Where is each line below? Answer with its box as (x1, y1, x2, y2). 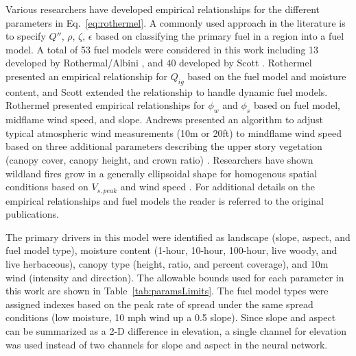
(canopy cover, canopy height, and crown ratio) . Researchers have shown (5, 152, 313, 166)
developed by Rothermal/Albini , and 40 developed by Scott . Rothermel (5, 55, 312, 70)
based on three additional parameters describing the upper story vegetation (5, 139, 322, 153)
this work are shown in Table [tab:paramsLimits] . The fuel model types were (5, 283, 329, 298)
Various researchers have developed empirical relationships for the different (5, 2, 320, 16)
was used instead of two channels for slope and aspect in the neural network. (5, 337, 328, 351)
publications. (5, 207, 59, 221)
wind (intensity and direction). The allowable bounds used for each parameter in (5, 270, 344, 284)
